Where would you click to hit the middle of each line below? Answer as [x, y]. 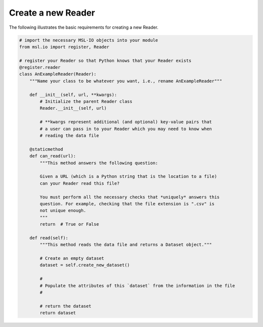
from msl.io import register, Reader [64, 47]
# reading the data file [69, 136]
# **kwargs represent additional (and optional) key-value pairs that [126, 122]
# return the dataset [66, 306]
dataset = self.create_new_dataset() [85, 265]
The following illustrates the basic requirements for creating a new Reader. [84, 27]
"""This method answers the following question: [99, 163]
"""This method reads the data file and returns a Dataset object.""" [126, 245]
